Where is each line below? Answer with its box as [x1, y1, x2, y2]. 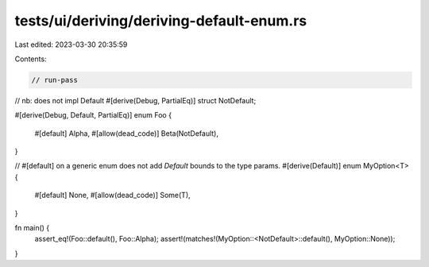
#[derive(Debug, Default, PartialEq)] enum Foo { [14, 110, 172, 120]
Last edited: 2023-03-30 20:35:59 [14, 40, 128, 49]
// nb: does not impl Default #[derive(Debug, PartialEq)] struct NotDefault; [14, 95, 257, 105]
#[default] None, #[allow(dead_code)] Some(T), [34, 191, 191, 200]
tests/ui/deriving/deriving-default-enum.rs [14, 12, 307, 29]
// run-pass [31, 75, 79, 84]
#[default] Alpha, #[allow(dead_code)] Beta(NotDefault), [34, 128, 218, 138]
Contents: [14, 54, 47, 64]
